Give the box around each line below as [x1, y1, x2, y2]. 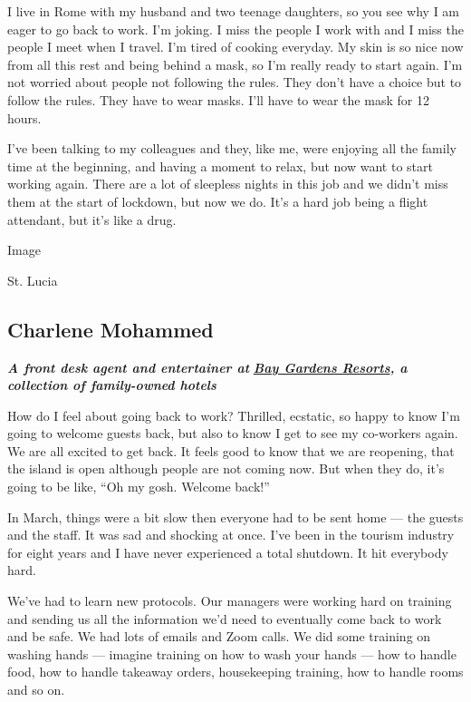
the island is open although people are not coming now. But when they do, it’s [7, 459, 445, 478]
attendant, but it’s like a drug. [7, 210, 177, 229]
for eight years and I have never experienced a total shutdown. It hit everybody [7, 542, 448, 561]
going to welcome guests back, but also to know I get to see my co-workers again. [7, 424, 458, 443]
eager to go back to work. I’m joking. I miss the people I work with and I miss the [7, 19, 464, 38]
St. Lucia [7, 270, 58, 289]
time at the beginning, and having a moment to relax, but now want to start [7, 156, 433, 175]
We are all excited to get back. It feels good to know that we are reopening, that [7, 441, 455, 460]
